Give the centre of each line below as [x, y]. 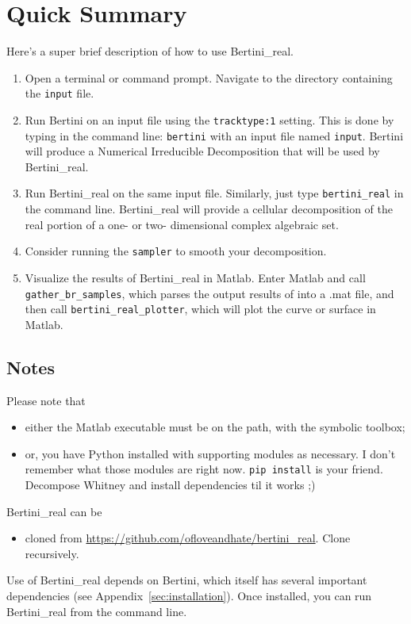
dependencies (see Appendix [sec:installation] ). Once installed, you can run [189, 596]
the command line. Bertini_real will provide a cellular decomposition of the [209, 209]
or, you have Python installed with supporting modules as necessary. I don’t [210, 453]
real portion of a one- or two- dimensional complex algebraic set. [182, 224]
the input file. [60, 93]
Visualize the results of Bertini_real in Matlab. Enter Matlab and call [195, 277]
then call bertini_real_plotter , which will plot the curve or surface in [200, 309]
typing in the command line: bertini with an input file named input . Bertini [214, 135]
